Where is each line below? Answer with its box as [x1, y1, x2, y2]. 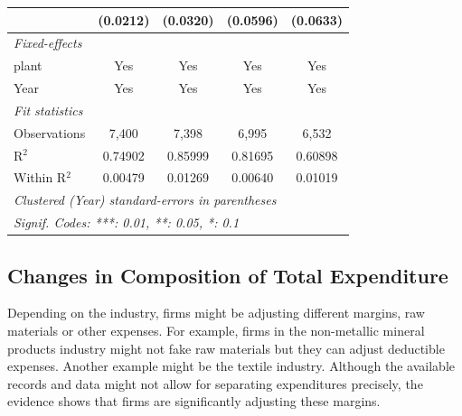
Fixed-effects [14, 33, 82, 52]
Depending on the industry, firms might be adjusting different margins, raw [7, 303, 425, 322]
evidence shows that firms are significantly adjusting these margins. [7, 392, 381, 411]
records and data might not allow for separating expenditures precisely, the [7, 374, 423, 393]
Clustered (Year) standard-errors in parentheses [14, 190, 277, 209]
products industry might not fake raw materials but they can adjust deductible [7, 338, 445, 357]
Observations [14, 123, 86, 142]
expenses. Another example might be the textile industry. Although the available [7, 356, 455, 375]
